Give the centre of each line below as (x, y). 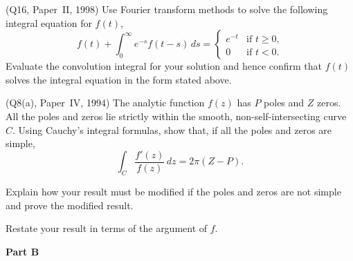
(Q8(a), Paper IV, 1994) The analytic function (105, 103)
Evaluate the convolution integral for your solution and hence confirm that (164, 66)
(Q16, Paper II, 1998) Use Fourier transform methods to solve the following (167, 9)
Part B (22, 251)
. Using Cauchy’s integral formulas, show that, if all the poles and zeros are (172, 129)
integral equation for (49, 22)
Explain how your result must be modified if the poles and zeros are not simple (173, 192)
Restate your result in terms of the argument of (107, 228)
